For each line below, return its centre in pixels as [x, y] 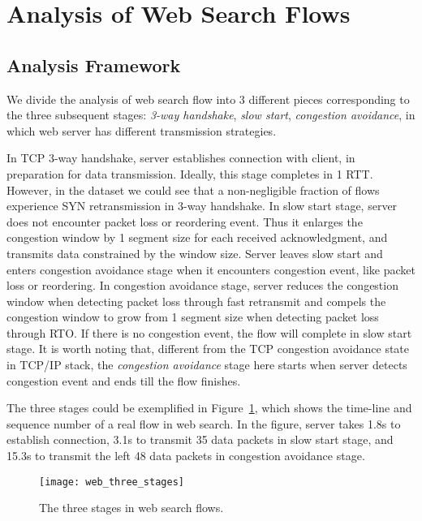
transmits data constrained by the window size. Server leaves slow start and [195, 253]
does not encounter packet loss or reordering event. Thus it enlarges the [185, 221]
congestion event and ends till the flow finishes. [124, 380]
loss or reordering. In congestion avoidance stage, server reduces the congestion [202, 285]
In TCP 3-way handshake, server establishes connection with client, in [181, 158]
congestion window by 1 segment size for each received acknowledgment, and [197, 237]
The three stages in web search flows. [131, 508]
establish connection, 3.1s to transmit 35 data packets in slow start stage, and [200, 439]
